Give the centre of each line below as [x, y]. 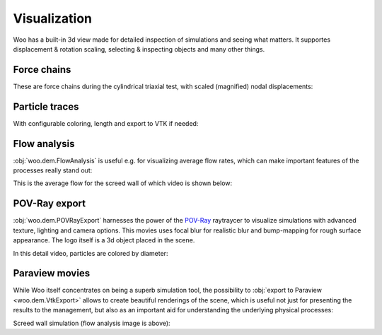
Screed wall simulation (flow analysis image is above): [92, 323]
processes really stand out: [53, 170]
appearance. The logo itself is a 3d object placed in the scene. [104, 240]
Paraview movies [52, 273]
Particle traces [46, 106]
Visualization [52, 18]
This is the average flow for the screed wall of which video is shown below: [123, 183]
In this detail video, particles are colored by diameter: [91, 253]
